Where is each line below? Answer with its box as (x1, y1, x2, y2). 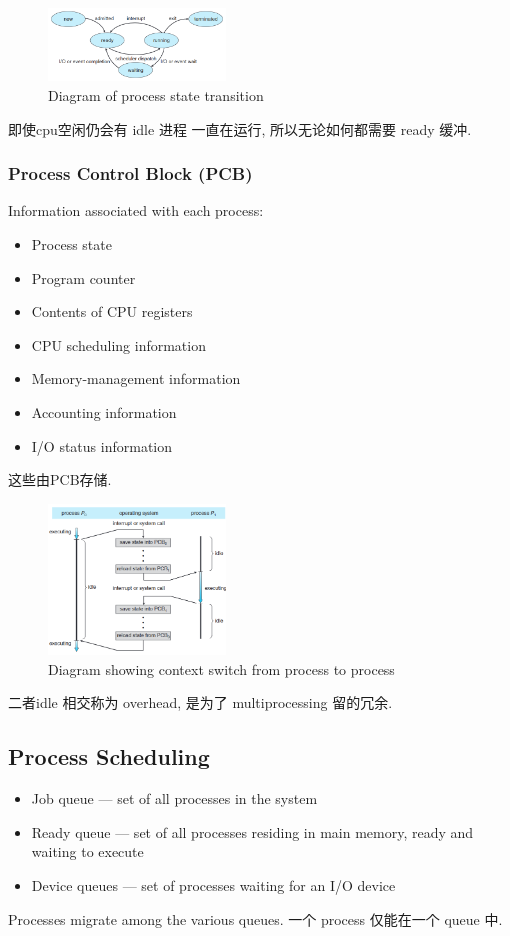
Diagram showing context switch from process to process (48, 658, 395, 679)
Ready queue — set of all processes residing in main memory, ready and (31, 821, 474, 842)
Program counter (31, 267, 136, 288)
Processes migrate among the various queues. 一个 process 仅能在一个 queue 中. (8, 908, 503, 929)
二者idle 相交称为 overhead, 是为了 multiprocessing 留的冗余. (8, 692, 393, 713)
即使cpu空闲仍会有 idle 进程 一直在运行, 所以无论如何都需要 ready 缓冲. (8, 118, 472, 139)
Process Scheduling (8, 741, 210, 772)
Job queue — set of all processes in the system (31, 788, 318, 809)
